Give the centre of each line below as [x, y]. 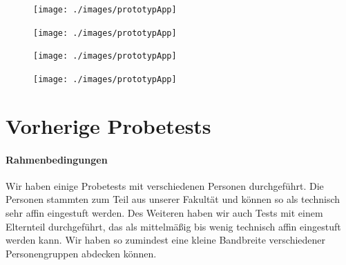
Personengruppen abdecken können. [81, 253]
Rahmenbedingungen [57, 159]
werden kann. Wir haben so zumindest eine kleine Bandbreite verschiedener [166, 240]
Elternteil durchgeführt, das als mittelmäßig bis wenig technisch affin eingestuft [173, 226]
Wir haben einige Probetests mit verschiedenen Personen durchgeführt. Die [165, 185]
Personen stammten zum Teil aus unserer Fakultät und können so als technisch [173, 199]
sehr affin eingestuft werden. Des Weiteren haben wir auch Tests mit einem [164, 212]
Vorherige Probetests [108, 125]
